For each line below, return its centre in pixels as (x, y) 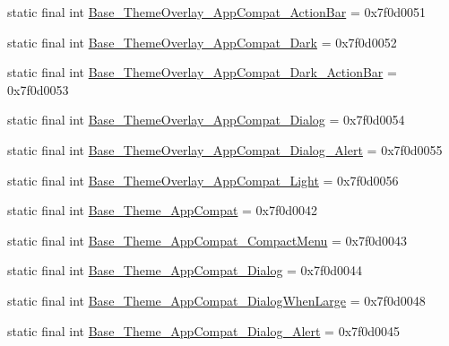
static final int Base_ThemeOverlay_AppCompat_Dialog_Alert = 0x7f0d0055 (225, 149)
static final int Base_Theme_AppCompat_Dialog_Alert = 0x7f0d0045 (204, 330)
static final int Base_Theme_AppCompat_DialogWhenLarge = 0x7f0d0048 (216, 300)
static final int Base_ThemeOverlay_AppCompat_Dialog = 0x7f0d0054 (206, 120)
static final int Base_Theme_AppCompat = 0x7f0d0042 (163, 210)
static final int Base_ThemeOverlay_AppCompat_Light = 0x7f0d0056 (203, 180)
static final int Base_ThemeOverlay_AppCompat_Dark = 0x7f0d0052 (202, 42)
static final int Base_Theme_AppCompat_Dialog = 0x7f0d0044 (185, 270)
